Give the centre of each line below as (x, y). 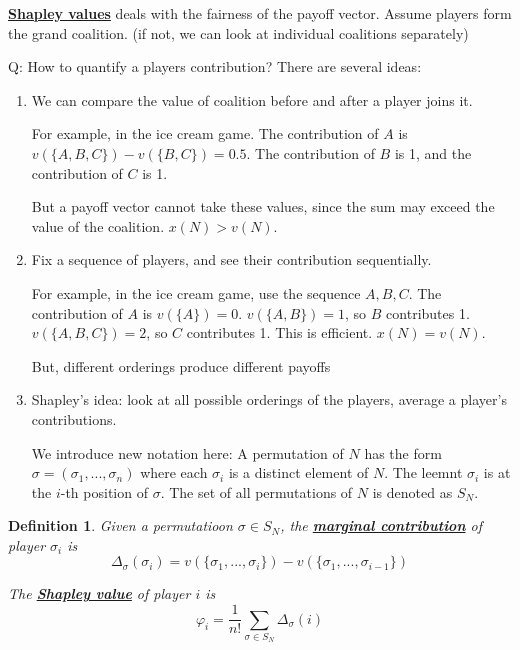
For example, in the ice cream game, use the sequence (196, 292)
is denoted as (412, 491)
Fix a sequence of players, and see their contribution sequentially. (231, 259)
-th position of (104, 491)
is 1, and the (433, 152)
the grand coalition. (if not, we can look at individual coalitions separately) (238, 32)
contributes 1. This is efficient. (279, 332)
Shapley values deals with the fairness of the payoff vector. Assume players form (260, 13)
